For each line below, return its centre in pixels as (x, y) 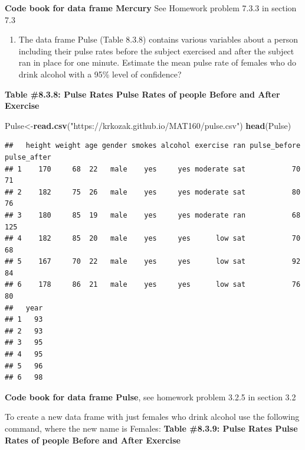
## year (24, 308)
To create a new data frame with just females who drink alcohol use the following (152, 417)
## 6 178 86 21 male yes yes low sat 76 (153, 285)
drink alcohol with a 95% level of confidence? (100, 74)
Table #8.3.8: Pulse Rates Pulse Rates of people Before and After (142, 94)
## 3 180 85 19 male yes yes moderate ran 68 (153, 215)
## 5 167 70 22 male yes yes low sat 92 (153, 262)
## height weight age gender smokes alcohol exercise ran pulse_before (153, 146)
